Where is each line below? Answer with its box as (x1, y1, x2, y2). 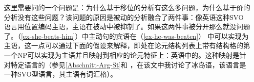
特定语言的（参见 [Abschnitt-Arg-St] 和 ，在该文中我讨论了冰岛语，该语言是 (10, 59, 246, 69)
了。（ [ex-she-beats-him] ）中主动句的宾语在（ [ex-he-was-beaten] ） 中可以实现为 (4, 31, 249, 41)
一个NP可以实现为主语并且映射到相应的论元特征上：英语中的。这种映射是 (4, 49, 240, 60)
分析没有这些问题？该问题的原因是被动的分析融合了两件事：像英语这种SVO (4, 12, 244, 22)
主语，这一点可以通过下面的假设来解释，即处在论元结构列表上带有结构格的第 (4, 40, 250, 50)
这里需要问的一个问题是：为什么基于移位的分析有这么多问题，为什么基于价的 (4, 2, 250, 12)
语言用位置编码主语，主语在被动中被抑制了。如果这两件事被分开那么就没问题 (4, 21, 250, 32)
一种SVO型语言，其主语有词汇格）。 (4, 69, 117, 79)
